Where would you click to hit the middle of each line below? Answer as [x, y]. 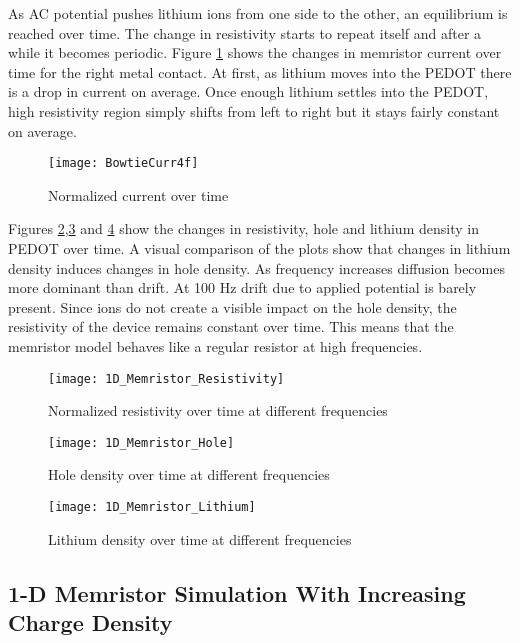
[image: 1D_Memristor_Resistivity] [166, 378]
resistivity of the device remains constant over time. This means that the [231, 326]
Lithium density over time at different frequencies [200, 538]
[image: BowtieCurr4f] [123, 163]
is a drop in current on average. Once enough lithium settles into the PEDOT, [248, 91]
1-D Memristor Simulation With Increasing [237, 592]
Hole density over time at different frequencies [189, 474]
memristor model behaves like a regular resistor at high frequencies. [215, 345]
